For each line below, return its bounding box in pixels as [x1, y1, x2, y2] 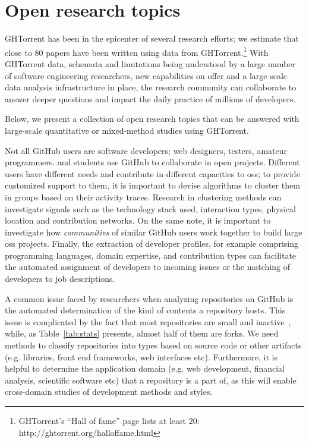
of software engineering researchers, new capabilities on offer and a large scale [5, 69, 288, 81]
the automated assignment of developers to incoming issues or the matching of [5, 260, 291, 273]
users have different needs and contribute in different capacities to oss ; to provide [5, 167, 300, 180]
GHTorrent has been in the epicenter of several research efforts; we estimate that [5, 32, 299, 45]
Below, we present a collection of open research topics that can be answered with [5, 112, 299, 125]
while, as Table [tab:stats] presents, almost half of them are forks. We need [5, 327, 279, 340]
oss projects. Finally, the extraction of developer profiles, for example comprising [5, 237, 298, 250]
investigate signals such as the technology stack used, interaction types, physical [5, 202, 296, 215]
